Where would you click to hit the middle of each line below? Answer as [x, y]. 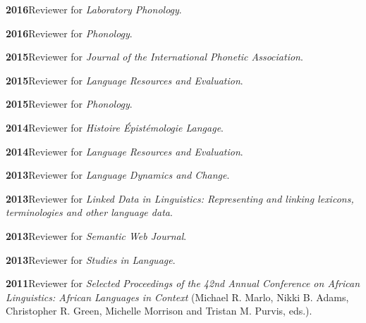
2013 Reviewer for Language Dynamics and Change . [118, 175]
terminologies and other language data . [89, 212]
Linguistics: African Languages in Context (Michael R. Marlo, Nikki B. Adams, [177, 297]
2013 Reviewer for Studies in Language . [91, 259]
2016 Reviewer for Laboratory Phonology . [94, 9]
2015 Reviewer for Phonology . [69, 104]
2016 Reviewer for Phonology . [69, 33]
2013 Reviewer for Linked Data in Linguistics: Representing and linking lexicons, [180, 198]
